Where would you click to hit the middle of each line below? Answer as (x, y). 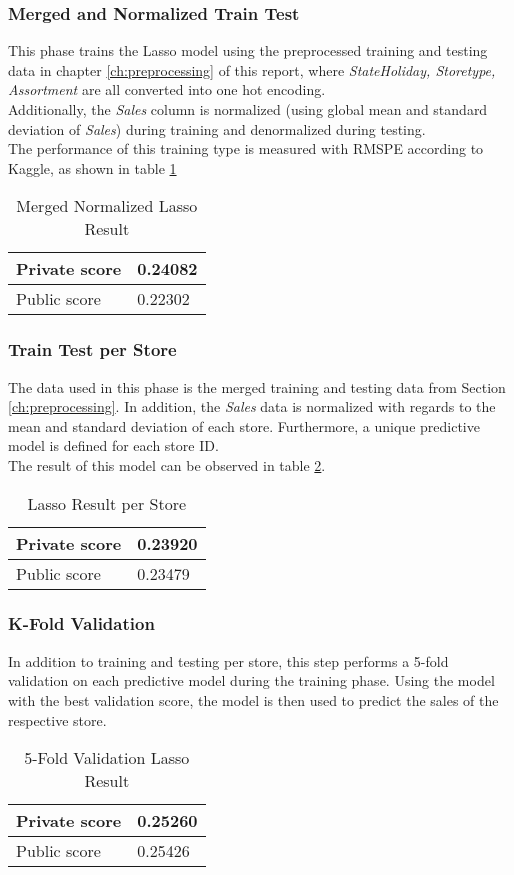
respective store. (57, 719)
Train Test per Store (92, 349)
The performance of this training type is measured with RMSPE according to (246, 148)
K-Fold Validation (81, 623)
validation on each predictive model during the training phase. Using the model (251, 680)
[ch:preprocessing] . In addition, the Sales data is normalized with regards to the (252, 406)
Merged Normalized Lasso (107, 206)
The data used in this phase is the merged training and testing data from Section (257, 386)
